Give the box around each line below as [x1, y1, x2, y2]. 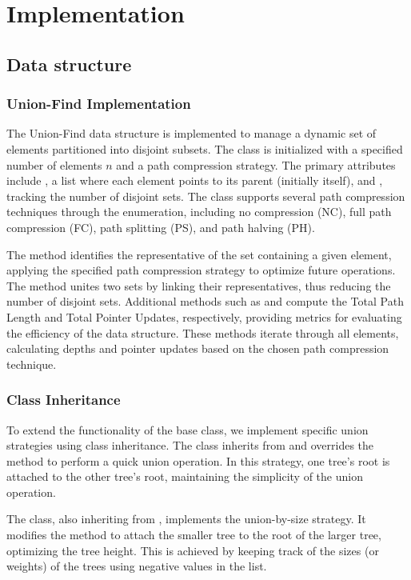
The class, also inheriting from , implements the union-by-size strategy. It [6, 510, 366, 527]
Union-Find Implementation [6, 94, 191, 114]
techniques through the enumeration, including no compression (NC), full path [6, 203, 392, 220]
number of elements [6, 156, 102, 173]
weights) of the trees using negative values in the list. [6, 558, 267, 574]
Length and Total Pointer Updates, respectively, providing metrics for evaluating [6, 308, 402, 325]
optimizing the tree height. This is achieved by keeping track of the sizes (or [6, 542, 379, 558]
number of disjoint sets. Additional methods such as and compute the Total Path [6, 293, 404, 310]
